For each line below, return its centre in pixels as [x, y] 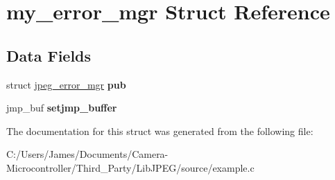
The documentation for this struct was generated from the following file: [160, 130]
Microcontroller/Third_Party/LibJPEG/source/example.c [130, 167]
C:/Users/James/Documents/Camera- [87, 154]
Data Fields [49, 55]
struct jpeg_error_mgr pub [66, 84]
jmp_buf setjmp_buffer [62, 108]
